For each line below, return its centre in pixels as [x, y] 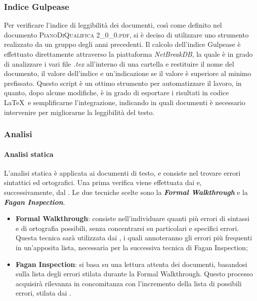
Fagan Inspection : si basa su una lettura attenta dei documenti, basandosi [131, 264]
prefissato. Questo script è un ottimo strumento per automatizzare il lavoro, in [123, 83]
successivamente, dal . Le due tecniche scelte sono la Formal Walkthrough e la [126, 192]
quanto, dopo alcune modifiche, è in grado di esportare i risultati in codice [116, 93]
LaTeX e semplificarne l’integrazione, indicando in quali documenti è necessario [125, 102]
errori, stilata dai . [43, 293]
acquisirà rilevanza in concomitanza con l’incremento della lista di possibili [128, 283]
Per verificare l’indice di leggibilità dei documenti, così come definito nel [113, 25]
